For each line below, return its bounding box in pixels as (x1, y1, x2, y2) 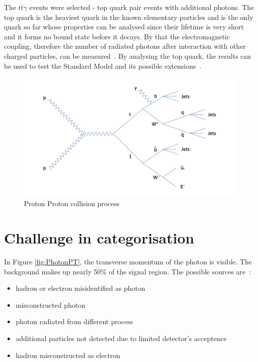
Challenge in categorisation (4, 228, 194, 248)
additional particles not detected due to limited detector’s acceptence (15, 333, 227, 343)
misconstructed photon (15, 299, 86, 310)
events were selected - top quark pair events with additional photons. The (29, 2, 254, 12)
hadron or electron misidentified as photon (15, 283, 145, 293)
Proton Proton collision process (24, 198, 120, 209)
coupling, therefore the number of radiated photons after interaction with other (4, 41, 246, 51)
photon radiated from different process (15, 316, 133, 327)
